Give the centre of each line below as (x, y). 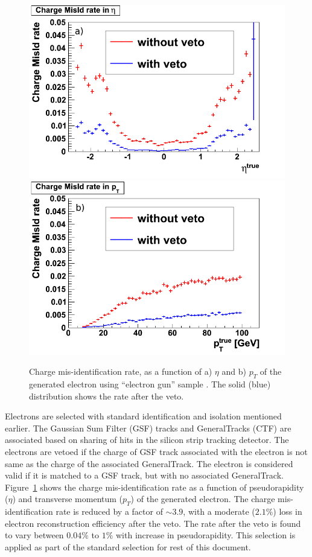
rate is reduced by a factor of (109, 511)
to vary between (34, 535)
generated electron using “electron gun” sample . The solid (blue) (150, 384)
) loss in (288, 511)
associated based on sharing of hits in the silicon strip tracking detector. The (147, 440)
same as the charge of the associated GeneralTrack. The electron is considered (149, 463)
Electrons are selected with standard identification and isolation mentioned (143, 416)
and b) (234, 371)
